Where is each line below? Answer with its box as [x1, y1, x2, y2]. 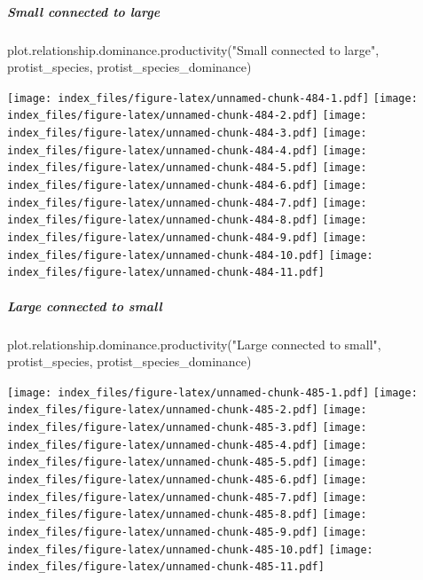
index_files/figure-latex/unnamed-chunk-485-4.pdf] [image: [7, 438, 367, 451]
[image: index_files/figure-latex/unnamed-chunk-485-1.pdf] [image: [7, 386, 418, 399]
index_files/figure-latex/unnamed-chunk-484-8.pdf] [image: [7, 214, 367, 227]
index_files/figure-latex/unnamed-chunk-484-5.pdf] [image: [7, 161, 367, 175]
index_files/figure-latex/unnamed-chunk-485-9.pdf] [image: [7, 525, 367, 538]
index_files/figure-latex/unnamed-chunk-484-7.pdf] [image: [7, 196, 367, 209]
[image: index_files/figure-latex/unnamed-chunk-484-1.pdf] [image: [7, 91, 418, 105]
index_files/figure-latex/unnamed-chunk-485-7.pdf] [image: [7, 490, 367, 504]
